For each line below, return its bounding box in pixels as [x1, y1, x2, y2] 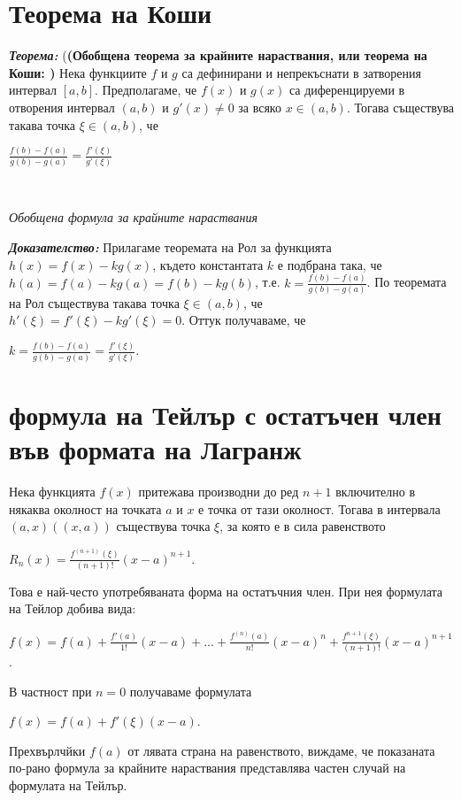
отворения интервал [9, 97, 115, 116]
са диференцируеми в [288, 81, 405, 99]
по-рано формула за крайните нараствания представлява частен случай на [9, 758, 406, 777]
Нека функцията [9, 482, 96, 501]
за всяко [238, 97, 281, 116]
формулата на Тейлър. [9, 776, 127, 795]
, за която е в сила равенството [219, 517, 386, 535]
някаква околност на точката [9, 499, 162, 518]
